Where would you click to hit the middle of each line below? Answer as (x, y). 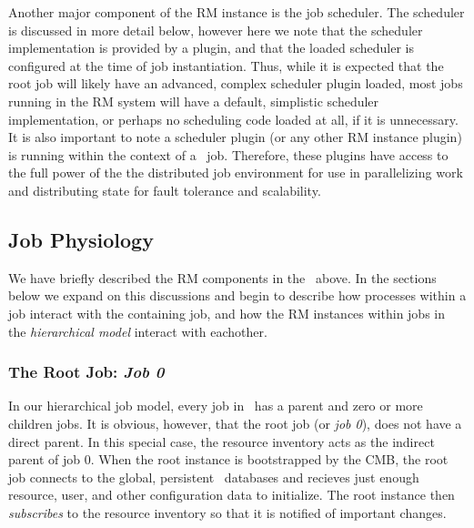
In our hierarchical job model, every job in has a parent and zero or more (216, 406)
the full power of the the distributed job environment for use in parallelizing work (236, 173)
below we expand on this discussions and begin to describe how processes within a (237, 295)
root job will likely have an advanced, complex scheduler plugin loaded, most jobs (236, 83)
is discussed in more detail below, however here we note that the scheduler (216, 30)
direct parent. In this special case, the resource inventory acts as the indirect (222, 441)
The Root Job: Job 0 (86, 372)
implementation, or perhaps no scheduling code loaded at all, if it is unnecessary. (233, 119)
